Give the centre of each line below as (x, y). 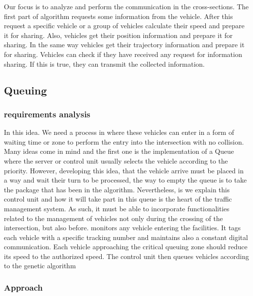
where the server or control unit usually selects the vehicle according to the (116, 160)
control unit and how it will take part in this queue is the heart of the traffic (118, 199)
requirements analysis (47, 114)
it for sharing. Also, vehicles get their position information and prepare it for (118, 35)
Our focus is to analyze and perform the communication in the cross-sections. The (126, 6)
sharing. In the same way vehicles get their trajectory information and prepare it (124, 45)
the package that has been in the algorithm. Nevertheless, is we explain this (117, 189)
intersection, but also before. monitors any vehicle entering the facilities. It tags (122, 228)
